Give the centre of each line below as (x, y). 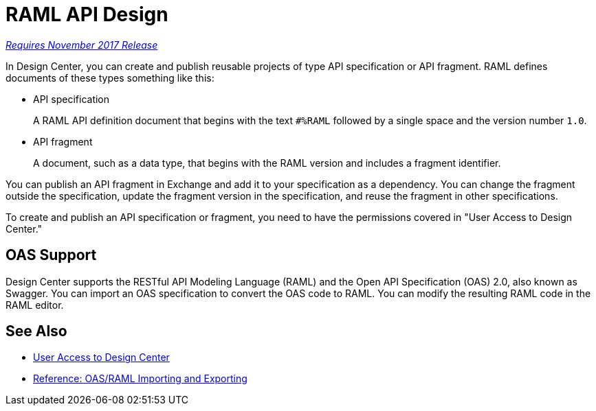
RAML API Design (87, 14)
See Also (36, 331)
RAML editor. (35, 305)
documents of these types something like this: (110, 78)
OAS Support (51, 255)
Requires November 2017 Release (82, 45)
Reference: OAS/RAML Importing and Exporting (140, 379)
